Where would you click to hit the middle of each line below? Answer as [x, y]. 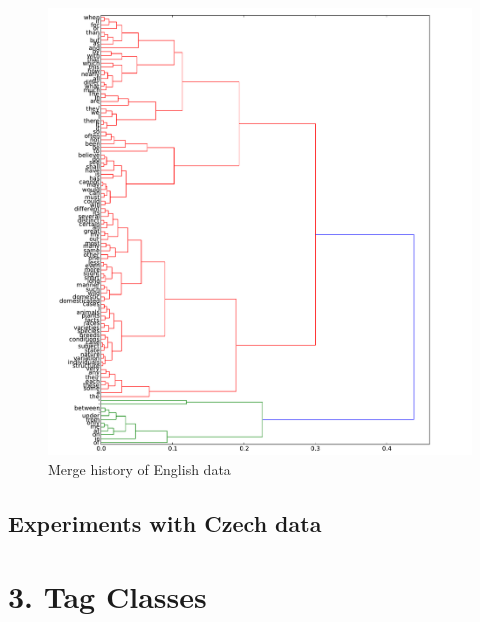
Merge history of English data [139, 468]
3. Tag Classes [107, 596]
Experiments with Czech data [165, 522]
